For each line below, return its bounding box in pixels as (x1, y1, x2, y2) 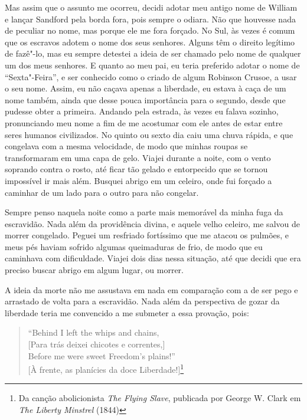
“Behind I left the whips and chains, (28, 326, 159, 339)
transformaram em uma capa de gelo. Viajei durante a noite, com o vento (5, 151, 271, 163)
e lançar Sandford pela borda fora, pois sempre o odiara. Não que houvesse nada (5, 12, 296, 25)
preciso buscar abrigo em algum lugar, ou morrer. (5, 264, 184, 276)
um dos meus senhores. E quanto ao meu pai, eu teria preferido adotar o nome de (5, 58, 300, 71)
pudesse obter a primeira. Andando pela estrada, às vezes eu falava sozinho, (5, 105, 279, 117)
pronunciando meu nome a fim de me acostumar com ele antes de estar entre (5, 116, 283, 129)
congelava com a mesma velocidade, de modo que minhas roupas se (5, 140, 248, 152)
